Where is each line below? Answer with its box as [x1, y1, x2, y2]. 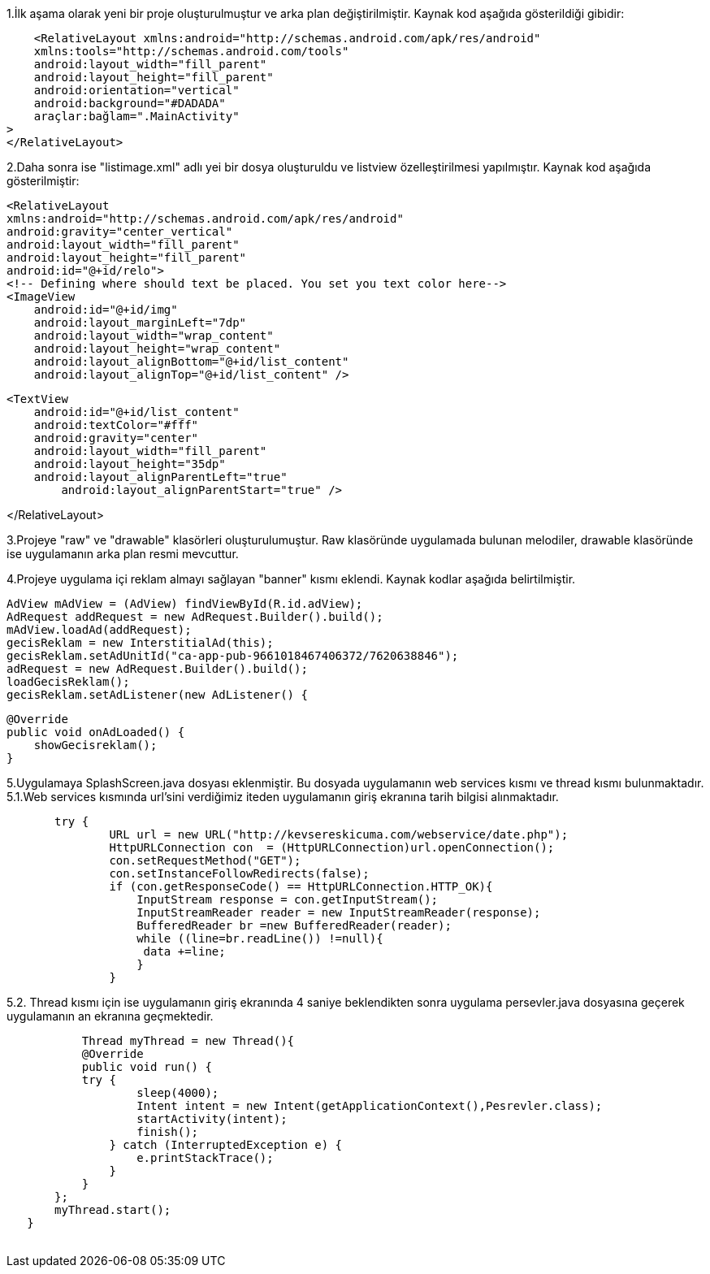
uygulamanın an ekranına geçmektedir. [6, 1009, 214, 1023]
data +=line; [143, 945, 226, 958]
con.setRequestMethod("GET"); [109, 854, 301, 867]
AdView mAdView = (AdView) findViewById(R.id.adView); [6, 597, 363, 610]
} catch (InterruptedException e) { [109, 1138, 343, 1151]
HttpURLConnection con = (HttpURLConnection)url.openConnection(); [109, 841, 555, 854]
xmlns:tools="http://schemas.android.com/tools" [33, 45, 349, 58]
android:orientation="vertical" [33, 84, 240, 97]
